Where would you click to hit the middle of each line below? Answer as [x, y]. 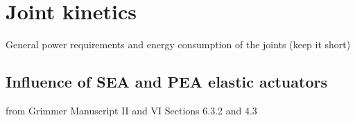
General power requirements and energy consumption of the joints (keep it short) [178, 44]
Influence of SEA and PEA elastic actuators [166, 82]
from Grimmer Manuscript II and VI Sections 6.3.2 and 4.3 [131, 110]
